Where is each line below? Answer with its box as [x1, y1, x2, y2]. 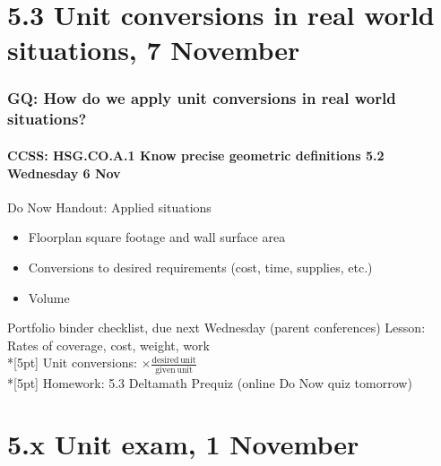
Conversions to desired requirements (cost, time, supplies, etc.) [28, 257, 373, 276]
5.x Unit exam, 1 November [7, 426, 359, 462]
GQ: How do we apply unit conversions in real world [7, 87, 396, 109]
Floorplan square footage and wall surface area [28, 228, 286, 246]
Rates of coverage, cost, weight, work [7, 335, 210, 354]
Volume [28, 288, 70, 306]
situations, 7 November [7, 31, 300, 68]
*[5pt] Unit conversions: [7, 353, 137, 372]
